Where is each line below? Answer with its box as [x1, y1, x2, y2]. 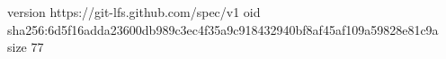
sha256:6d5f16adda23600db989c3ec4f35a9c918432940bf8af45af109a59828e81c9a [7, 20, 439, 38]
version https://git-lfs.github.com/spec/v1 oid [7, 3, 261, 21]
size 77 [7, 38, 44, 56]
